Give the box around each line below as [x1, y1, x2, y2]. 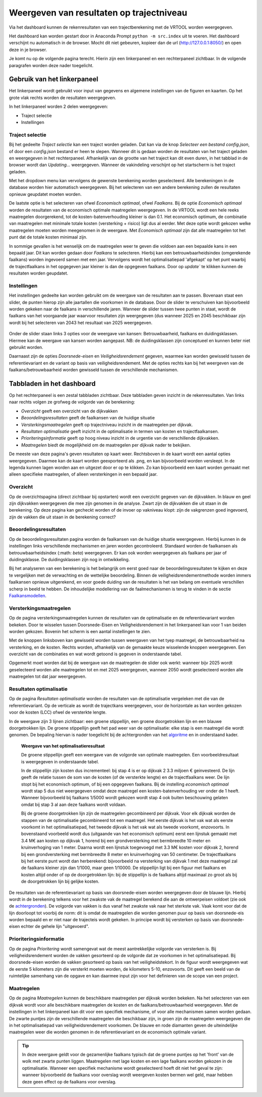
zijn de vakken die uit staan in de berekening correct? [9, 514, 116, 520]
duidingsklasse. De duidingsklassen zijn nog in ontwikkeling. [9, 557, 130, 563]
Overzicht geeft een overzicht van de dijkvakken [21, 408, 118, 414]
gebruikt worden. [9, 344, 44, 350]
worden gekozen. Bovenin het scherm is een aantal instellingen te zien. [9, 628, 151, 634]
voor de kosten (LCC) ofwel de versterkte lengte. [9, 709, 107, 715]
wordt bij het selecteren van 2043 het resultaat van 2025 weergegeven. [9, 320, 153, 326]
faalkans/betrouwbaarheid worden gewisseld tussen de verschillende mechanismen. [9, 367, 179, 373]
